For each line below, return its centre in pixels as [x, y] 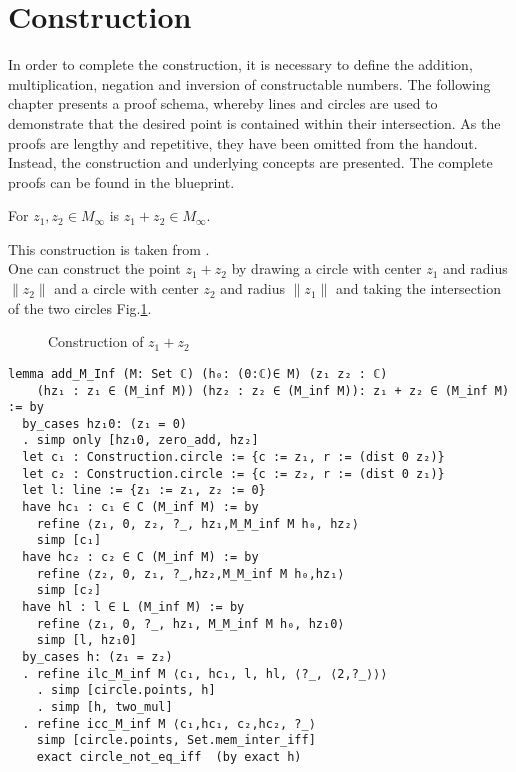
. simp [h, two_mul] [104, 706]
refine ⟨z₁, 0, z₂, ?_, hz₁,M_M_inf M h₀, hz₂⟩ [197, 523]
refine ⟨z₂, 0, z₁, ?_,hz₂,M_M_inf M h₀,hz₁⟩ [190, 573]
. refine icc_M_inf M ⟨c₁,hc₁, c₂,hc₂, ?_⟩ [169, 723]
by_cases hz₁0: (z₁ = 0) [104, 423]
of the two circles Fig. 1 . [80, 307]
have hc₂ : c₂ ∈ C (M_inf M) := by [140, 557]
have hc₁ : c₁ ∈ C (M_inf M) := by [140, 507]
